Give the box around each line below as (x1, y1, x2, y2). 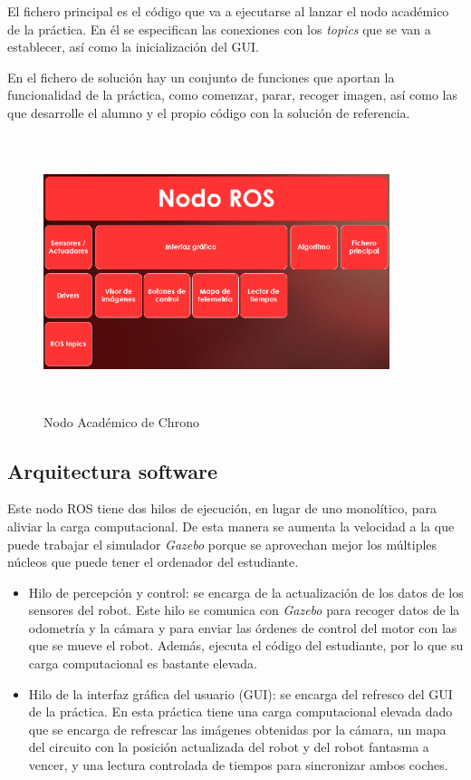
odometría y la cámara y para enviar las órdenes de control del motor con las (28, 618, 457, 637)
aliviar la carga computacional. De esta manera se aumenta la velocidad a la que (7, 516, 455, 535)
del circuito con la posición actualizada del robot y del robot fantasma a (28, 737, 429, 756)
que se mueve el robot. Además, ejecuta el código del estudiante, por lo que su (28, 636, 464, 655)
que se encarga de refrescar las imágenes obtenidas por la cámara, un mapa (28, 719, 447, 738)
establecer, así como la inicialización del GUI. (7, 37, 259, 56)
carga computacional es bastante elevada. (28, 654, 257, 673)
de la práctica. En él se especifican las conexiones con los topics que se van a (7, 19, 431, 38)
